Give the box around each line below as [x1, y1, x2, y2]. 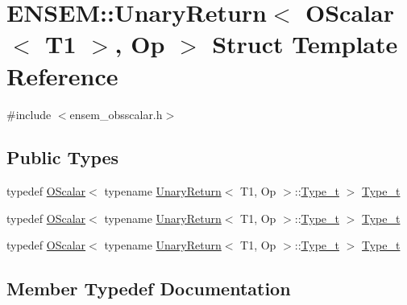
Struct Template [212, 27, 398, 60]
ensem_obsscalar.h [69, 105, 163, 122]
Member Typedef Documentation [6, 276, 291, 301]
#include [6, 105, 52, 122]
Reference [6, 59, 118, 92]
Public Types [6, 145, 119, 170]
